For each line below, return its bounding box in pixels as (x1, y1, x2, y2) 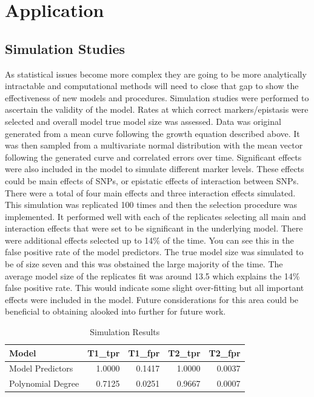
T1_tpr (87, 346, 120, 359)
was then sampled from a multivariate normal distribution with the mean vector (5, 139, 303, 152)
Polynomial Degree (9, 377, 79, 390)
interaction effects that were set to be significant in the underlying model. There (5, 222, 303, 235)
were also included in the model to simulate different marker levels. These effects (5, 162, 304, 175)
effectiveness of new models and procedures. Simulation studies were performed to (5, 91, 309, 104)
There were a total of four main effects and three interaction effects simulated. (5, 186, 296, 199)
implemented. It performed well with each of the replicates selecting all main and (5, 210, 306, 222)
